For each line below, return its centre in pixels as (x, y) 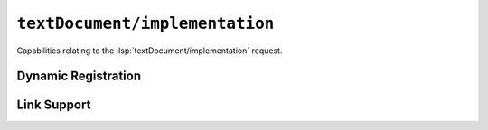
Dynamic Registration (79, 76)
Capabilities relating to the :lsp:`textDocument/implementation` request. (150, 51)
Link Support (54, 105)
